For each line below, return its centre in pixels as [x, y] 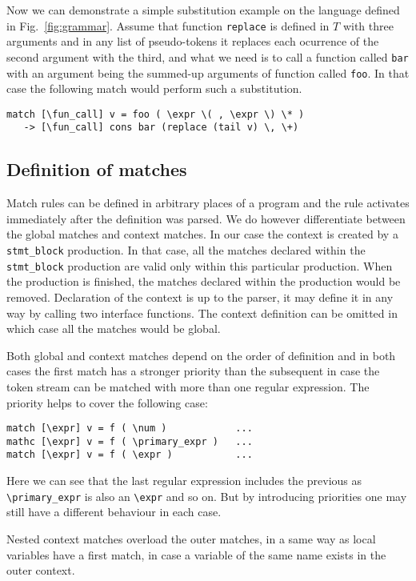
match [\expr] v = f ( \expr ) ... [130, 455]
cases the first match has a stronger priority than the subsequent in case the [193, 371]
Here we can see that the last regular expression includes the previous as [184, 481]
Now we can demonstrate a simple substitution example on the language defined [203, 10]
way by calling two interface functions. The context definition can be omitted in [202, 313]
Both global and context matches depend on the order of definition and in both [201, 355]
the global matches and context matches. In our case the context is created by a [202, 234]
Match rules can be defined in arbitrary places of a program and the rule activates [208, 203]
